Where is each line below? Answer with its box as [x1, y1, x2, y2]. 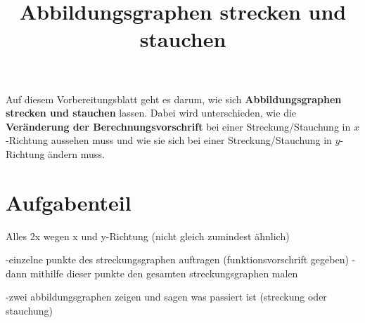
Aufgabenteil [6, 187, 132, 216]
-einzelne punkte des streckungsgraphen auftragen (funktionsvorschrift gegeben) [6, 252, 349, 267]
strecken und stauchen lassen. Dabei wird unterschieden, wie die [6, 105, 297, 120]
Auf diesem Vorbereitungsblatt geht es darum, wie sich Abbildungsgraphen [6, 91, 342, 106]
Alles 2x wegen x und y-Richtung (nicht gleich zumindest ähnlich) [6, 228, 290, 243]
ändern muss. [48, 146, 105, 161]
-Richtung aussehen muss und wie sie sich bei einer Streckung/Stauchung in [6, 133, 332, 147]
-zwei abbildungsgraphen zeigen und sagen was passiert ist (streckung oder [6, 289, 327, 304]
